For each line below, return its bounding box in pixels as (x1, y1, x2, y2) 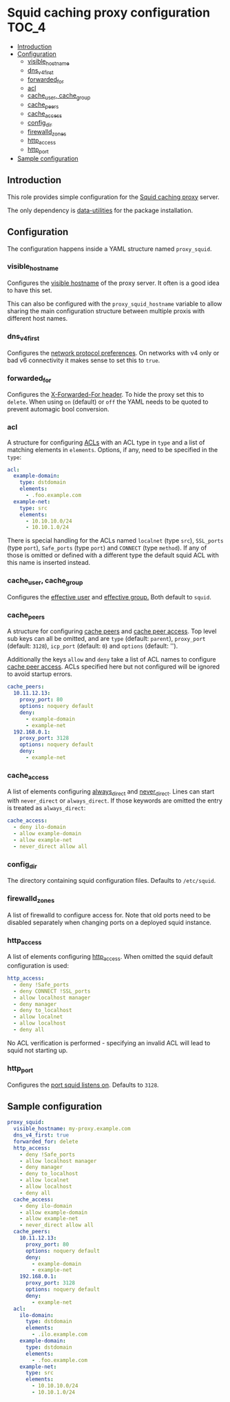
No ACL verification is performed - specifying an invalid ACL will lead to (7, 1038, 211, 1047)
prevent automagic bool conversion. (7, 405, 109, 413)
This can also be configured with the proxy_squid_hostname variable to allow (7, 299, 222, 308)
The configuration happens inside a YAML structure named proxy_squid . (7, 244, 212, 253)
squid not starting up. (7, 1046, 68, 1054)
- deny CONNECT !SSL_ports (13, 987, 91, 995)
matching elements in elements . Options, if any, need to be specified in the (7, 445, 218, 454)
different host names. (7, 315, 68, 323)
